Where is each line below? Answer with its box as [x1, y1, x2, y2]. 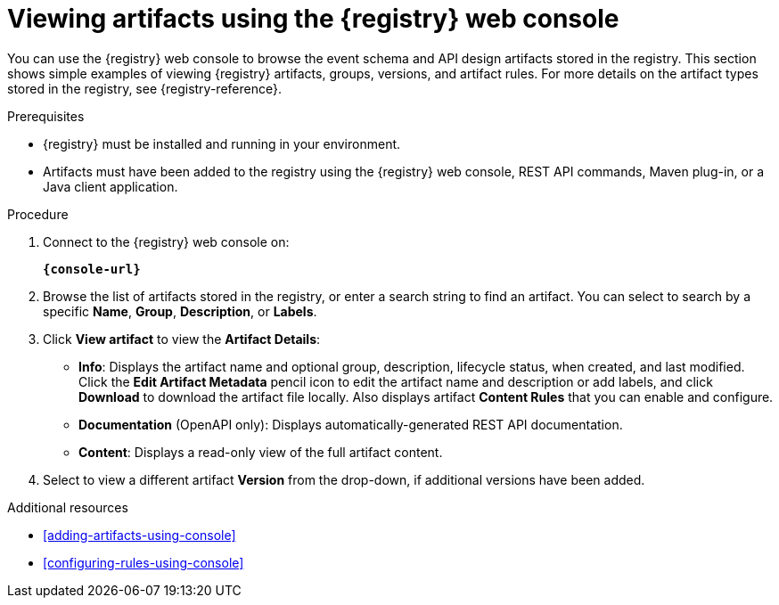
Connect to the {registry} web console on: [43, 233, 290, 249]
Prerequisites [7, 108, 85, 124]
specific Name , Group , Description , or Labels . [43, 303, 317, 319]
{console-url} [43, 261, 141, 276]
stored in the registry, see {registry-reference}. [7, 80, 282, 96]
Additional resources [7, 499, 128, 515]
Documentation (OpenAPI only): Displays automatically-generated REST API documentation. [78, 416, 623, 432]
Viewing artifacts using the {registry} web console [7, 4, 619, 34]
